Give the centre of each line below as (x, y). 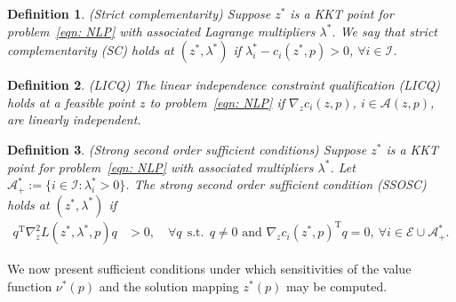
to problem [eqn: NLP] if (217, 102)
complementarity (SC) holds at (91, 50)
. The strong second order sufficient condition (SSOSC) (276, 184)
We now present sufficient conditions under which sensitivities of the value (209, 269)
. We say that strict (385, 31)
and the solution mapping (169, 286)
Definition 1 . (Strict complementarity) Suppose (139, 13)
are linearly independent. (74, 119)
